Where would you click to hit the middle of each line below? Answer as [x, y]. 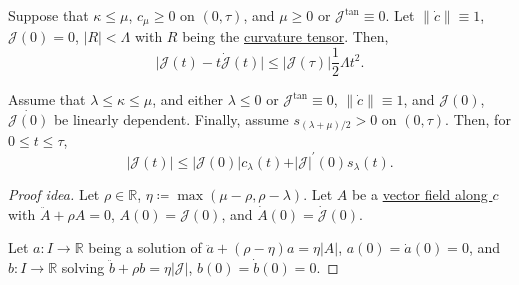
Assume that [47, 99]
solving [83, 266]
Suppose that [48, 15]
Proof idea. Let [54, 193]
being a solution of [145, 247]
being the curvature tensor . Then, [285, 36]
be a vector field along [419, 193]
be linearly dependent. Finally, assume [171, 118]
